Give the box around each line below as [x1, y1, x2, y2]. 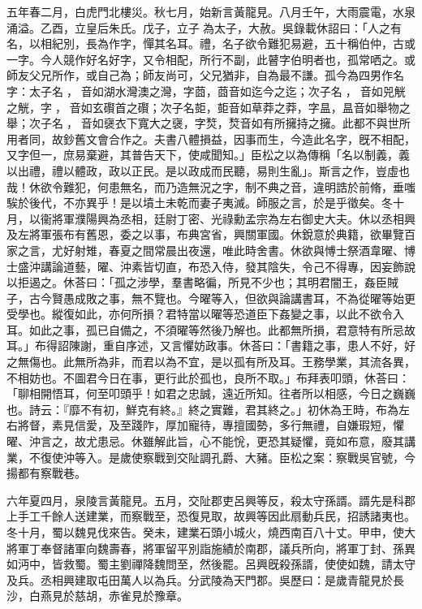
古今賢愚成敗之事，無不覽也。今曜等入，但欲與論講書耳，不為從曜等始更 [28, 289, 416, 306]
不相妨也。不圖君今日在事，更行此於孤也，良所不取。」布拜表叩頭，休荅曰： [6, 369, 410, 386]
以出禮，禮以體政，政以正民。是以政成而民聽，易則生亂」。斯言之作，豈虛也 [6, 162, 410, 179]
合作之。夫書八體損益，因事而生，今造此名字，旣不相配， [108, 130, 416, 147]
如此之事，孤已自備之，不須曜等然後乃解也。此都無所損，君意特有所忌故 [28, 321, 416, 338]
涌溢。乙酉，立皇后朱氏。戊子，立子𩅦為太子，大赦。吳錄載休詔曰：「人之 [6, 19, 390, 36]
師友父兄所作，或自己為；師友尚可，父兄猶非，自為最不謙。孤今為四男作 [6, 67, 393, 84]
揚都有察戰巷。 [6, 464, 86, 482]
